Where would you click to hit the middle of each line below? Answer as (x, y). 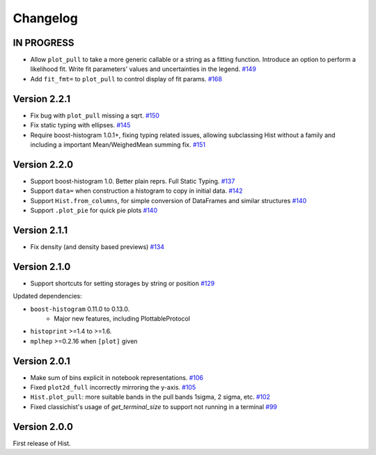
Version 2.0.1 (42, 361)
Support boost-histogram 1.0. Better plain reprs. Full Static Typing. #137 (133, 181)
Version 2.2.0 (43, 165)
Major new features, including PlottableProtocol (122, 318)
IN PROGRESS (44, 43)
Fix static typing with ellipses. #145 (80, 125)
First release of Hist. (42, 443)
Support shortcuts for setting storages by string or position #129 (123, 283)
